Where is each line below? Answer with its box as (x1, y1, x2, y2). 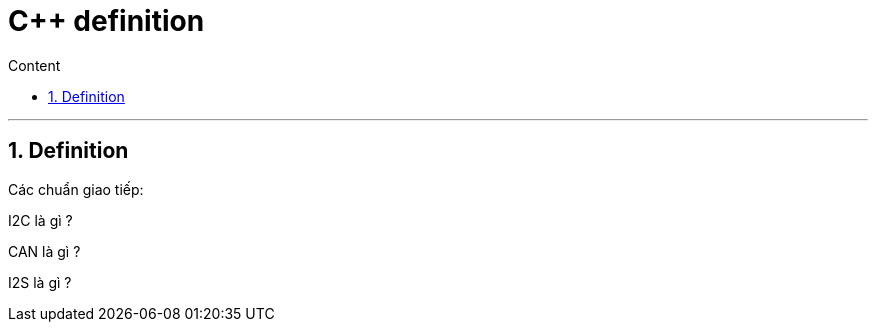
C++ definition (8, 4, 205, 38)
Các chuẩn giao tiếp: (8, 180, 144, 198)
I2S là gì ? (8, 273, 72, 291)
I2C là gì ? (8, 211, 73, 229)
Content (8, 56, 61, 74)
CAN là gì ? (8, 242, 81, 260)
